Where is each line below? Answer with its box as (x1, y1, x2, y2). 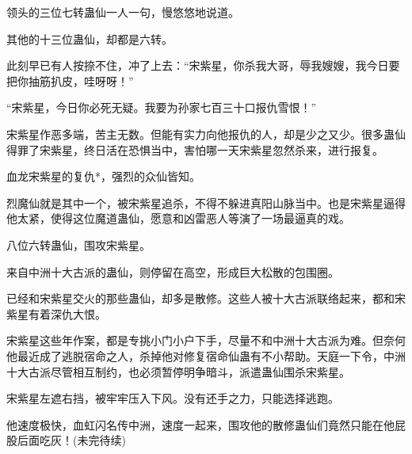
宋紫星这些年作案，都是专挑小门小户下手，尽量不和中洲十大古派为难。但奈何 (6, 332, 406, 349)
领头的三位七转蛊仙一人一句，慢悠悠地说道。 (6, 4, 239, 20)
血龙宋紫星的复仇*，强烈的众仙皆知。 (6, 168, 200, 185)
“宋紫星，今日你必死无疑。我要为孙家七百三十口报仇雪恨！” (6, 99, 317, 116)
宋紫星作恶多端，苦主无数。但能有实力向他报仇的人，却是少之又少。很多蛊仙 (6, 125, 406, 142)
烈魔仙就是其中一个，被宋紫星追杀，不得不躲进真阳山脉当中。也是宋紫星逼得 (6, 194, 406, 211)
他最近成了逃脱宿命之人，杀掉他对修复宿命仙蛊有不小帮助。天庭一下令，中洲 (6, 347, 406, 364)
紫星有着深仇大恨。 (6, 305, 106, 322)
